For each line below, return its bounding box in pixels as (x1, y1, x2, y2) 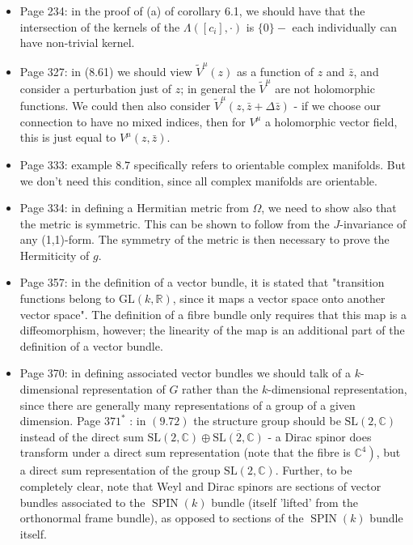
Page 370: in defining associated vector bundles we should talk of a (19, 364, 352, 381)
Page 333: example (19, 155, 112, 172)
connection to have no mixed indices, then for (19, 113, 246, 130)
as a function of (236, 62, 314, 79)
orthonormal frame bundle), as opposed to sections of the (19, 509, 304, 526)
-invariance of (339, 215, 407, 232)
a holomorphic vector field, (264, 113, 398, 130)
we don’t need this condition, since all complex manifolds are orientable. (19, 172, 377, 189)
